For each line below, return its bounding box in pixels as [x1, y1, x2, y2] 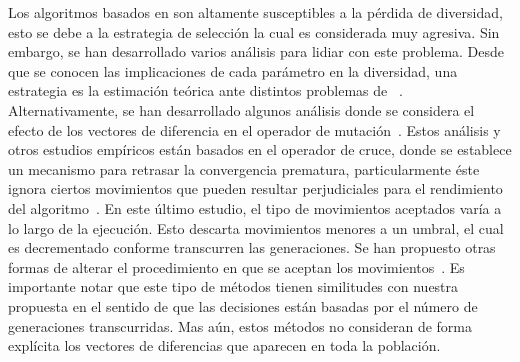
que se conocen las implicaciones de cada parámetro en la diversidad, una [8, 60, 458, 81]
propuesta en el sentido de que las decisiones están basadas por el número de [8, 295, 478, 316]
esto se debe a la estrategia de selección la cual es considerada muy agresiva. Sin [8, 21, 500, 42]
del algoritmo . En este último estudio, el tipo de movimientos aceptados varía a [8, 197, 502, 218]
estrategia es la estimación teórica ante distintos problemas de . [8, 80, 403, 101]
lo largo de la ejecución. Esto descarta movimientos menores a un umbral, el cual [8, 217, 504, 238]
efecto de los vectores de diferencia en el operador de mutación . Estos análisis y [8, 119, 501, 140]
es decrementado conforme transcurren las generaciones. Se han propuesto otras [8, 237, 496, 258]
